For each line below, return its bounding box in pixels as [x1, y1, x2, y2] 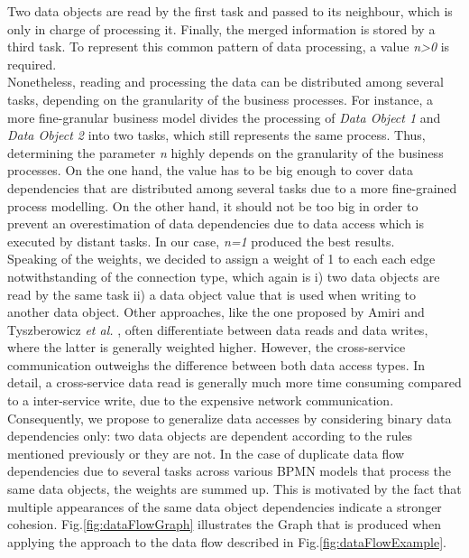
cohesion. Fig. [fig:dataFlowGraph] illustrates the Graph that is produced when [7, 515, 442, 534]
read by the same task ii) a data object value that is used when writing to [7, 284, 417, 303]
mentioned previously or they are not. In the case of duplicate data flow [7, 443, 405, 462]
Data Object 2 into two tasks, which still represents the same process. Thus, [7, 126, 426, 144]
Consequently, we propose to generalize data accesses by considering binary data [7, 408, 452, 427]
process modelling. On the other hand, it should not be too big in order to [7, 196, 418, 215]
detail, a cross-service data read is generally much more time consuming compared [7, 373, 462, 392]
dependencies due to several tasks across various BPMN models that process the [7, 461, 452, 480]
